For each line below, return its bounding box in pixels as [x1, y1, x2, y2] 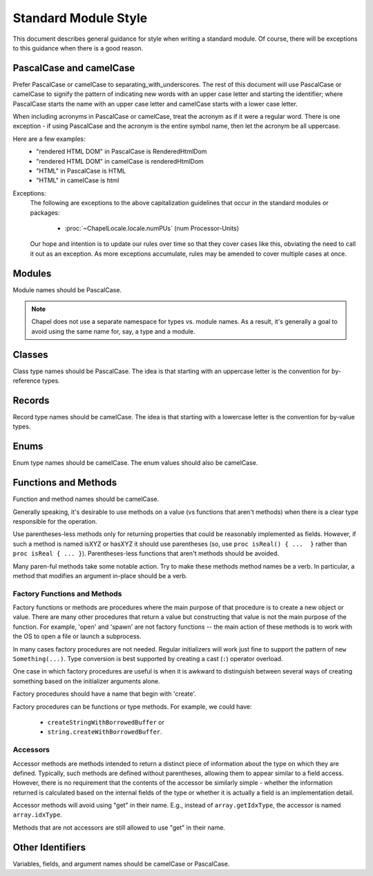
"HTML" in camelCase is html [36, 176, 119, 184]
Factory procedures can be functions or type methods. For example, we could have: [12, 702, 252, 711]
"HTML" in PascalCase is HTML [36, 166, 126, 175]
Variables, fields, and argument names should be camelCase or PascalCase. [12, 859, 230, 868]
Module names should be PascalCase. [12, 285, 122, 294]
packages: [30, 208, 60, 217]
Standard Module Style [12, 10, 148, 26]
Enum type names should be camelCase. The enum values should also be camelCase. [12, 459, 258, 467]
